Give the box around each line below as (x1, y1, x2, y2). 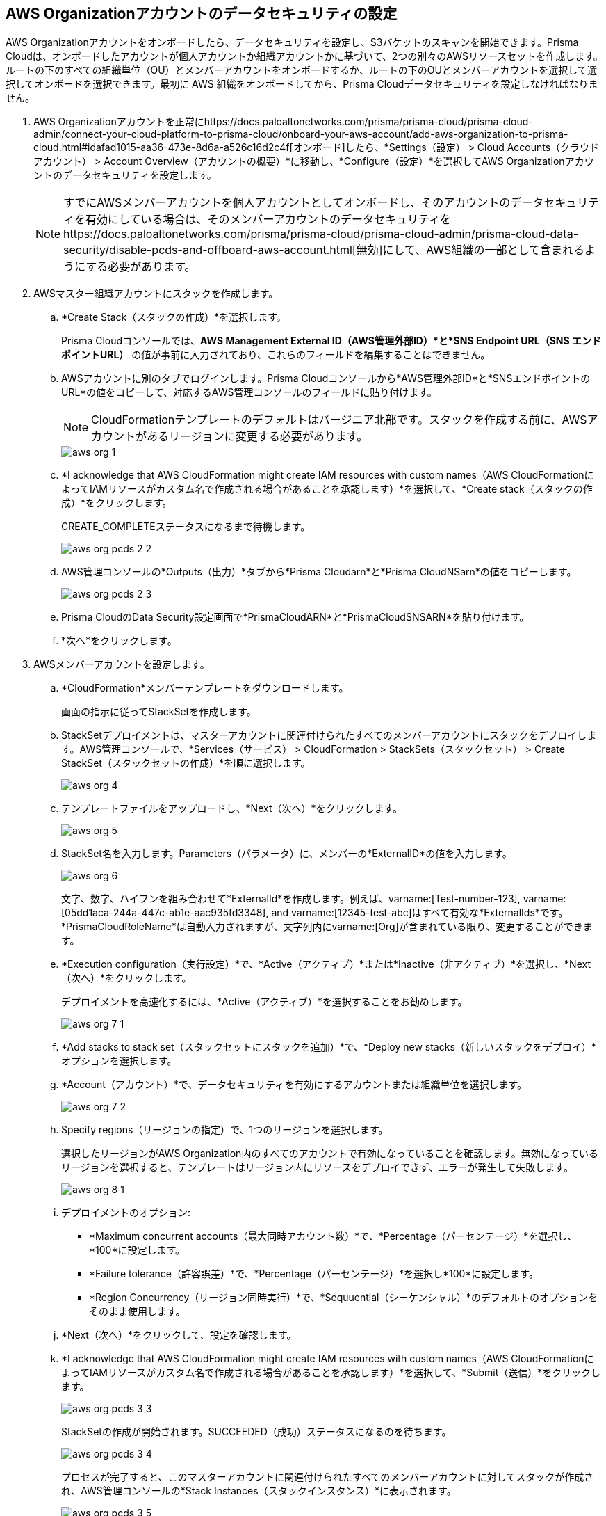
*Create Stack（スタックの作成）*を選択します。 (61, 311, 286, 324)
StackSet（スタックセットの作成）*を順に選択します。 (61, 757, 311, 769)
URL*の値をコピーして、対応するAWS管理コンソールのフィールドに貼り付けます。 (61, 386, 437, 399)
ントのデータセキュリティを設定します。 (33, 169, 217, 182)
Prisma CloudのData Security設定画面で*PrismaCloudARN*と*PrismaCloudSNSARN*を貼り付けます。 (61, 611, 530, 623)
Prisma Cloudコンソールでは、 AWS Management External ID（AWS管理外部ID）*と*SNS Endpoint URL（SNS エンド (61, 335, 602, 347)
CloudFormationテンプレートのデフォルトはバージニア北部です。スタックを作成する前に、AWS (91, 413, 587, 427)
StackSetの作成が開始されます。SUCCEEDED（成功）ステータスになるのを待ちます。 (61, 1426, 452, 1438)
